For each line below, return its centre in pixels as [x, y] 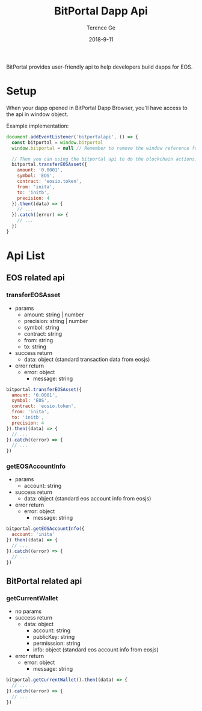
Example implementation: [38, 126]
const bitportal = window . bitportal [57, 143]
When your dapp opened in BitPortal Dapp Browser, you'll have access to [97, 108]
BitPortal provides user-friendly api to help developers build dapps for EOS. [99, 67]
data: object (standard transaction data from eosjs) [87, 359]
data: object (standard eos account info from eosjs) [87, 499]
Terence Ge [101, 28]
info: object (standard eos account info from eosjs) [96, 650]
